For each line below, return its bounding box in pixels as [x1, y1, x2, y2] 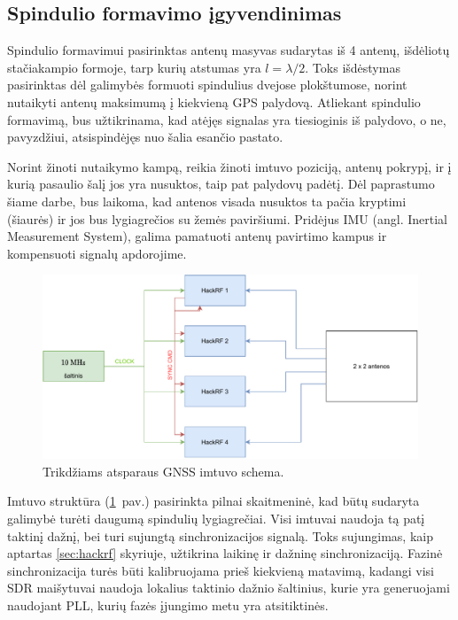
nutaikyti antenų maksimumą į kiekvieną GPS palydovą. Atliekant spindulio [7, 92, 421, 111]
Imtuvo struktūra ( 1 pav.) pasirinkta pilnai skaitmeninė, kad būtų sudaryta [7, 492, 420, 510]
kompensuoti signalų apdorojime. [7, 244, 187, 262]
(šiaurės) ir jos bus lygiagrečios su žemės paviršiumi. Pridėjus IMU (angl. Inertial [7, 209, 447, 228]
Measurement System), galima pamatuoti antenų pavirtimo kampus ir [7, 227, 387, 245]
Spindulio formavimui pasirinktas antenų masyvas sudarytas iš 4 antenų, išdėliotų [7, 41, 450, 59]
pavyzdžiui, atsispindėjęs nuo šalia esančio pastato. [7, 128, 283, 146]
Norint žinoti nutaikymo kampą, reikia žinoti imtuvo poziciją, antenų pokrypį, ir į [7, 157, 452, 175]
